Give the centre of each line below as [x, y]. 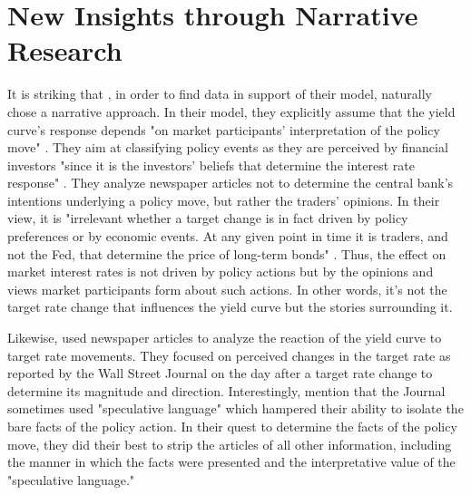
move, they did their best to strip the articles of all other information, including [230, 444]
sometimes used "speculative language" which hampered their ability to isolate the [235, 408]
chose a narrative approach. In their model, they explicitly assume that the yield [231, 111]
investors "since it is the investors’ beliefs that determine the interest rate [211, 165]
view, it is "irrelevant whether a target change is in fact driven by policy [208, 218]
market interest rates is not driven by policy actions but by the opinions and [221, 272]
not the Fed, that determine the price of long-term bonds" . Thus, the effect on [227, 253]
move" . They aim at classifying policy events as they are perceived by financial [228, 147]
